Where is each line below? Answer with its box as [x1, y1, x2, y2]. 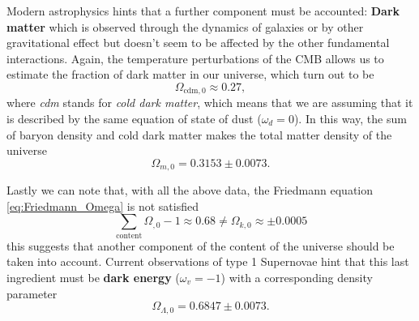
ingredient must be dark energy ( [6, 268, 180, 285]
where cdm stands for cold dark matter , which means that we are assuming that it [6, 94, 413, 111]
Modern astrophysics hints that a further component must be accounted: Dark [6, 2, 400, 19]
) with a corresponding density [220, 268, 373, 285]
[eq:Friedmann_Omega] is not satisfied [6, 197, 199, 214]
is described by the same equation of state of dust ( [6, 110, 262, 127]
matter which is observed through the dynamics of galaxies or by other [6, 18, 364, 35]
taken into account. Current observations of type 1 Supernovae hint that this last [6, 253, 409, 270]
